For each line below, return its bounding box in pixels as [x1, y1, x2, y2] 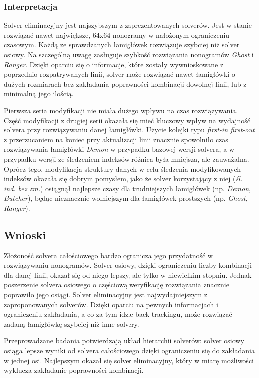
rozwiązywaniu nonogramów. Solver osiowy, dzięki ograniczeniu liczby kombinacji [4, 260, 252, 270]
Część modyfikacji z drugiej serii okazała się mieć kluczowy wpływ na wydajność [4, 115, 250, 125]
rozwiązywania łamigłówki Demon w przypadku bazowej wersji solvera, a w [4, 144, 234, 154]
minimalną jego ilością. [4, 88, 74, 99]
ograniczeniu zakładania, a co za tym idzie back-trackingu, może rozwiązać [4, 309, 232, 319]
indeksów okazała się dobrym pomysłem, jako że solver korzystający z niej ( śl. [4, 173, 243, 184]
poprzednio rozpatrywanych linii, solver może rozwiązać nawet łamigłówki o [4, 69, 235, 79]
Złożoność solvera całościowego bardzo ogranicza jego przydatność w [4, 250, 213, 260]
